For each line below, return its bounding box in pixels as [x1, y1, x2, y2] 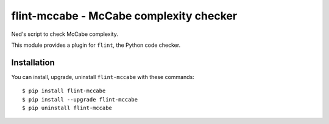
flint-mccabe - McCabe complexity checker [11, 9, 238, 22]
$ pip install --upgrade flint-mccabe [22, 96, 138, 103]
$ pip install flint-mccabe [22, 88, 106, 94]
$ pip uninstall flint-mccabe [22, 105, 113, 112]
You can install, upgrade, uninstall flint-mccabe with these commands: [11, 73, 194, 80]
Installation [11, 57, 55, 67]
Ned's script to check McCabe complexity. [11, 30, 118, 38]
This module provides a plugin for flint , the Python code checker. [11, 41, 181, 49]
